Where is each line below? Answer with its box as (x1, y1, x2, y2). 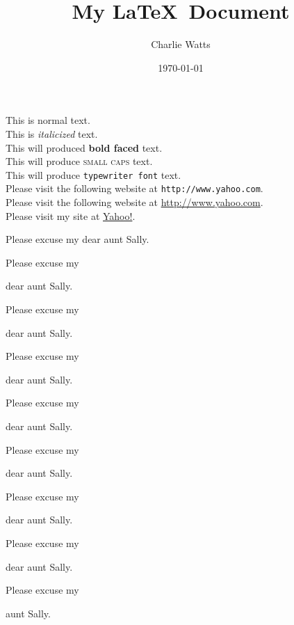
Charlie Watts (151, 37, 211, 52)
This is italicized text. (6, 126, 98, 141)
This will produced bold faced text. (6, 140, 163, 155)
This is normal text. (6, 113, 90, 127)
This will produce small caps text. (6, 154, 153, 168)
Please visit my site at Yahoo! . (6, 208, 136, 223)
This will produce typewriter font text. (6, 167, 181, 182)
